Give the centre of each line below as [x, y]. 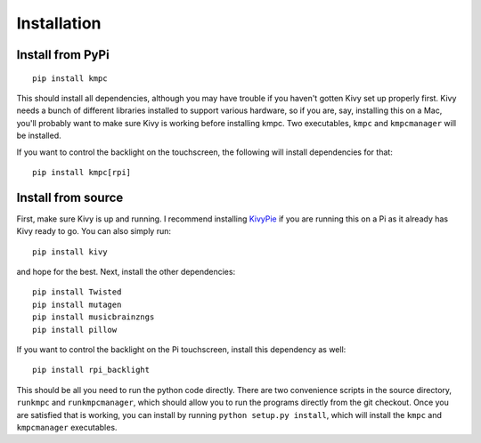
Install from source [70, 197]
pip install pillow [75, 330]
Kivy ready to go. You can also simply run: [94, 231]
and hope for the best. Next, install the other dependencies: [126, 271]
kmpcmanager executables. [67, 427]
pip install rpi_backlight [91, 370]
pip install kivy [70, 252]
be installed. [39, 136]
